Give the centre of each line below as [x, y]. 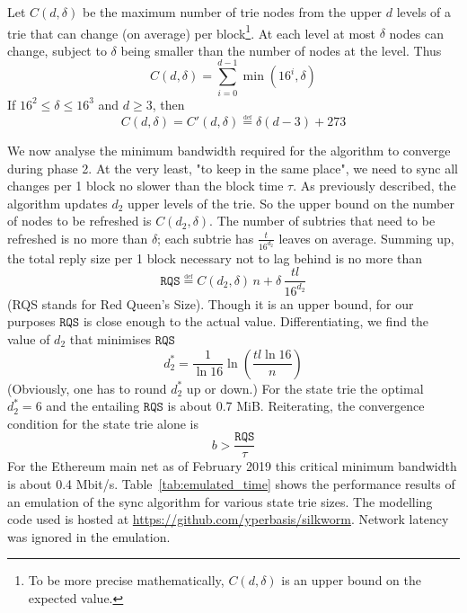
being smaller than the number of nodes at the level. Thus [281, 50]
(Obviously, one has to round [87, 388]
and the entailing [93, 406]
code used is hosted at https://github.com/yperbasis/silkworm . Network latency [228, 519]
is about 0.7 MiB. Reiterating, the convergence [296, 406]
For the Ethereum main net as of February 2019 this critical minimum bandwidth [232, 466]
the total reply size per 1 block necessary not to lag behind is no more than [215, 258]
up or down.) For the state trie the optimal [305, 388]
